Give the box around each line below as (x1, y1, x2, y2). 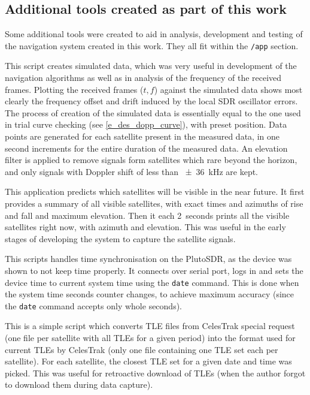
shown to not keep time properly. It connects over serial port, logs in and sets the (5, 264, 303, 276)
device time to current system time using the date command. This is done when (5, 276, 299, 288)
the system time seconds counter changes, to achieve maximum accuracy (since (5, 288, 294, 300)
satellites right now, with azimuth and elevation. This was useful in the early (5, 221, 286, 233)
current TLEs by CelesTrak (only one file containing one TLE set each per (5, 343, 278, 355)
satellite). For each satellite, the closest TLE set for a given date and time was (5, 355, 292, 367)
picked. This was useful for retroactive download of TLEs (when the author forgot (5, 366, 306, 379)
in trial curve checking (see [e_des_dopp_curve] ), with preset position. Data (5, 118, 287, 131)
